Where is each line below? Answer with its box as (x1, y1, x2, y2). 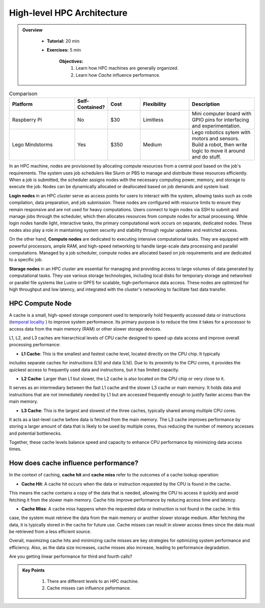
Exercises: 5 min (47, 47, 81, 53)
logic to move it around (191, 147, 245, 154)
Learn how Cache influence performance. (76, 72, 160, 78)
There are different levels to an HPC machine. (47, 579, 139, 584)
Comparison (9, 90, 38, 97)
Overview (22, 27, 43, 33)
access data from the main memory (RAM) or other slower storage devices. (9, 326, 162, 332)
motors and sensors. (191, 135, 240, 142)
